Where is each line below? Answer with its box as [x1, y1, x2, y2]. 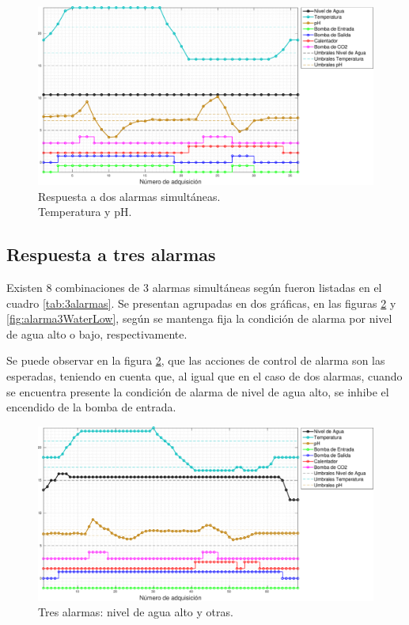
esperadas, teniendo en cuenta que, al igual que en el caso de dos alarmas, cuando [6, 368, 403, 384]
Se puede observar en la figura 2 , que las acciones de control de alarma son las [6, 352, 385, 369]
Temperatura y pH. [38, 203, 132, 220]
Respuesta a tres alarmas [6, 242, 216, 267]
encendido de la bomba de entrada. [6, 399, 176, 415]
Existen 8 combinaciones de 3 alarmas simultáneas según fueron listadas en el [6, 279, 382, 296]
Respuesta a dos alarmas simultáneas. [38, 187, 221, 204]
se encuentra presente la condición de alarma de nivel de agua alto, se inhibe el [6, 383, 389, 400]
